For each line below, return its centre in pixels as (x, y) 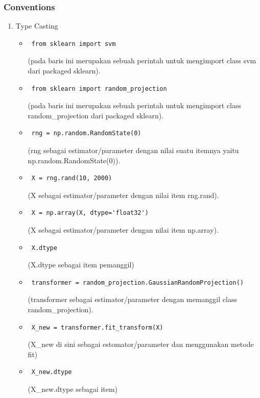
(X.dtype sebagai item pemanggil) (81, 265)
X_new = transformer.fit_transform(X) (97, 327)
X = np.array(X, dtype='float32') (90, 213)
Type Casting (37, 26)
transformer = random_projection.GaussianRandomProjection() (137, 282)
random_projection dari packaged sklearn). (96, 115)
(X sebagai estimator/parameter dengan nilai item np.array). (123, 229)
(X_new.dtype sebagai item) (73, 389)
